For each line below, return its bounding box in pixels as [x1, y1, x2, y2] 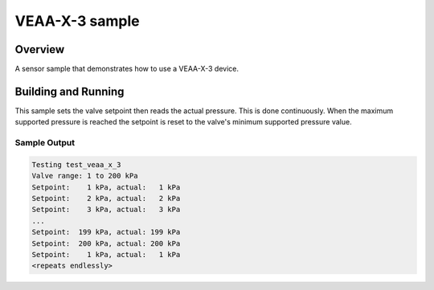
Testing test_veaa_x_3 [31, 160, 121, 169]
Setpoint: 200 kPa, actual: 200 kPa [31, 239, 181, 248]
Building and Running [14, 84, 125, 98]
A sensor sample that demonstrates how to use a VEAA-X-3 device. [14, 64, 240, 74]
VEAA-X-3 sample [14, 12, 140, 30]
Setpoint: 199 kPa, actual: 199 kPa [31, 227, 181, 237]
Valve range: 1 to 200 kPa [31, 171, 138, 181]
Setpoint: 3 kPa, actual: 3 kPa [31, 205, 181, 214]
